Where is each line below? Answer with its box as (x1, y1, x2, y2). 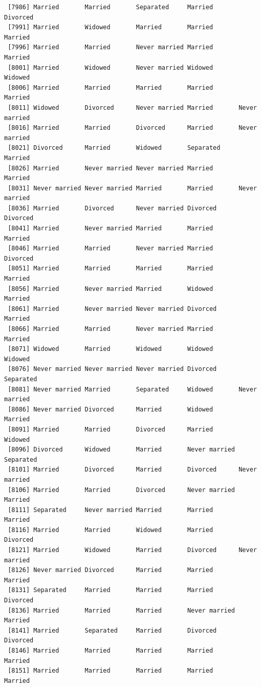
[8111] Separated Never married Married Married (8, 506, 213, 514)
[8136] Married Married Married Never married (8, 606, 235, 614)
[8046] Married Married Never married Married (8, 245, 213, 252)
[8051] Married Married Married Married (8, 265, 213, 272)
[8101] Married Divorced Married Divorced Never (8, 466, 257, 474)
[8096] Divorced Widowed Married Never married (8, 446, 235, 454)
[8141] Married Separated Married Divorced (8, 626, 217, 634)
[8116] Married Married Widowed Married (8, 526, 213, 534)
